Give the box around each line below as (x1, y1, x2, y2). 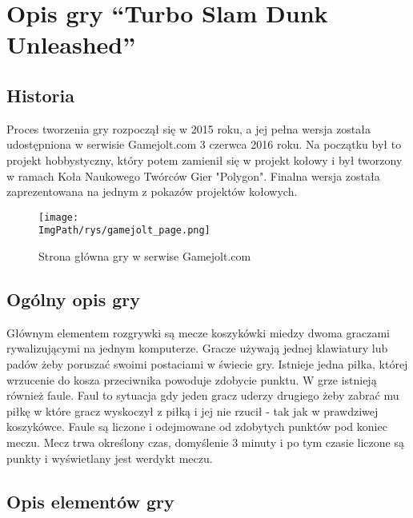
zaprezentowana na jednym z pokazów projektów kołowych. (6, 183, 298, 200)
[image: (38, 211, 79, 223)
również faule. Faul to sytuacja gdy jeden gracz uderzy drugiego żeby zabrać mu (6, 387, 399, 404)
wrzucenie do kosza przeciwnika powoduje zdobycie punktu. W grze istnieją (6, 371, 377, 388)
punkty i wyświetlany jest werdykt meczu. (6, 449, 213, 466)
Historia (6, 82, 74, 107)
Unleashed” (6, 28, 136, 61)
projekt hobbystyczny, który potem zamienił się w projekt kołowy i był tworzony (6, 151, 403, 168)
